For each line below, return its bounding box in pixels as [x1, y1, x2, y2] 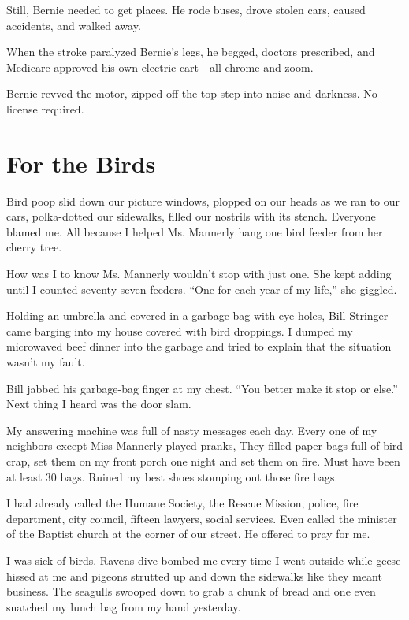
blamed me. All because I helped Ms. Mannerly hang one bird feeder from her [6, 223, 383, 239]
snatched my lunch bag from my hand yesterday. [6, 598, 241, 614]
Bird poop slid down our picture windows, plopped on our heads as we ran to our [6, 192, 400, 209]
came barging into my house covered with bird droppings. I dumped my [6, 322, 353, 339]
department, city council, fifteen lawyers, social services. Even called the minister [6, 510, 397, 526]
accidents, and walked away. [6, 17, 141, 33]
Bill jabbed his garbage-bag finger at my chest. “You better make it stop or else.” [6, 380, 398, 396]
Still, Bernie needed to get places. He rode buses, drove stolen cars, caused [6, 2, 366, 17]
